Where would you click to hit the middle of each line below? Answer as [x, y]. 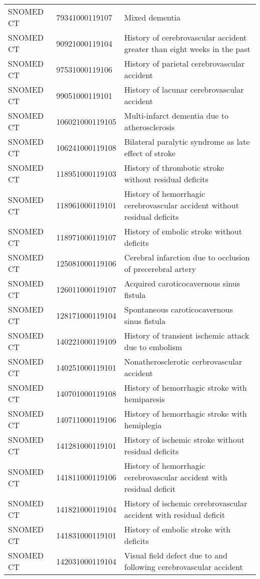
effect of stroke [150, 153]
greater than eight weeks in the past [187, 49]
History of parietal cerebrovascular [184, 63]
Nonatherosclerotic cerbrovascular [183, 361]
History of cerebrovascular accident [185, 37]
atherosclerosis [149, 127]
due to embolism [153, 347]
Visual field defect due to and [176, 555]
